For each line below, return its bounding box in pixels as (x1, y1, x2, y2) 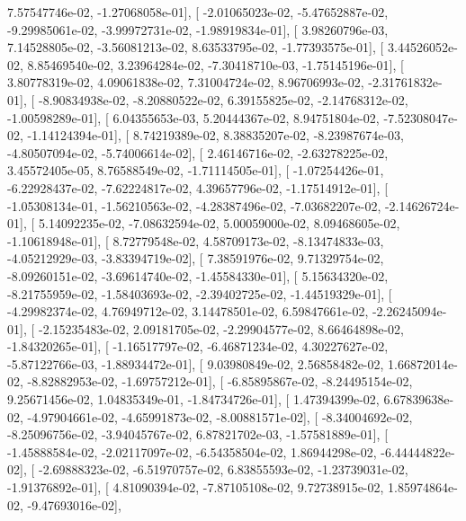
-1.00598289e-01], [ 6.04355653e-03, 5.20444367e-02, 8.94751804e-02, (7, 108, 380, 127)
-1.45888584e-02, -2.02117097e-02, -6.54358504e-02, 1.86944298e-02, (7, 442, 377, 461)
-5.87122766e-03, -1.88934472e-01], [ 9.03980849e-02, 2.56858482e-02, (7, 354, 384, 373)
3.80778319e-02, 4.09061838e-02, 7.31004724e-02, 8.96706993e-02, (7, 73, 364, 92)
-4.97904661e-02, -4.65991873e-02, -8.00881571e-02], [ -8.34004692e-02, (27, 407, 413, 426)
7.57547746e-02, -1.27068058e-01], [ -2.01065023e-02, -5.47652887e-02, (7, 3, 389, 21)
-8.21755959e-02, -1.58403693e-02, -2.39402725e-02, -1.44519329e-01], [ (7, 284, 392, 303)
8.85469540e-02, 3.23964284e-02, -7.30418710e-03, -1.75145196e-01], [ (27, 55, 404, 74)
